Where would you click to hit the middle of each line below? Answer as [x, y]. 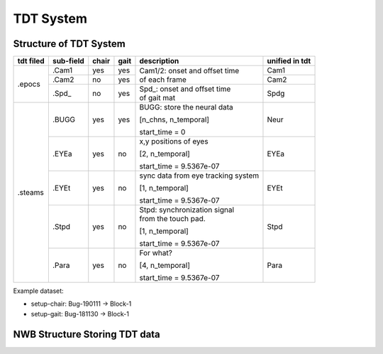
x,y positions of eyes [174, 141]
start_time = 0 [162, 132]
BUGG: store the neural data [186, 107]
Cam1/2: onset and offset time [189, 70]
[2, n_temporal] [165, 154]
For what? [156, 253]
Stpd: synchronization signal [187, 210]
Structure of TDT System [69, 44]
